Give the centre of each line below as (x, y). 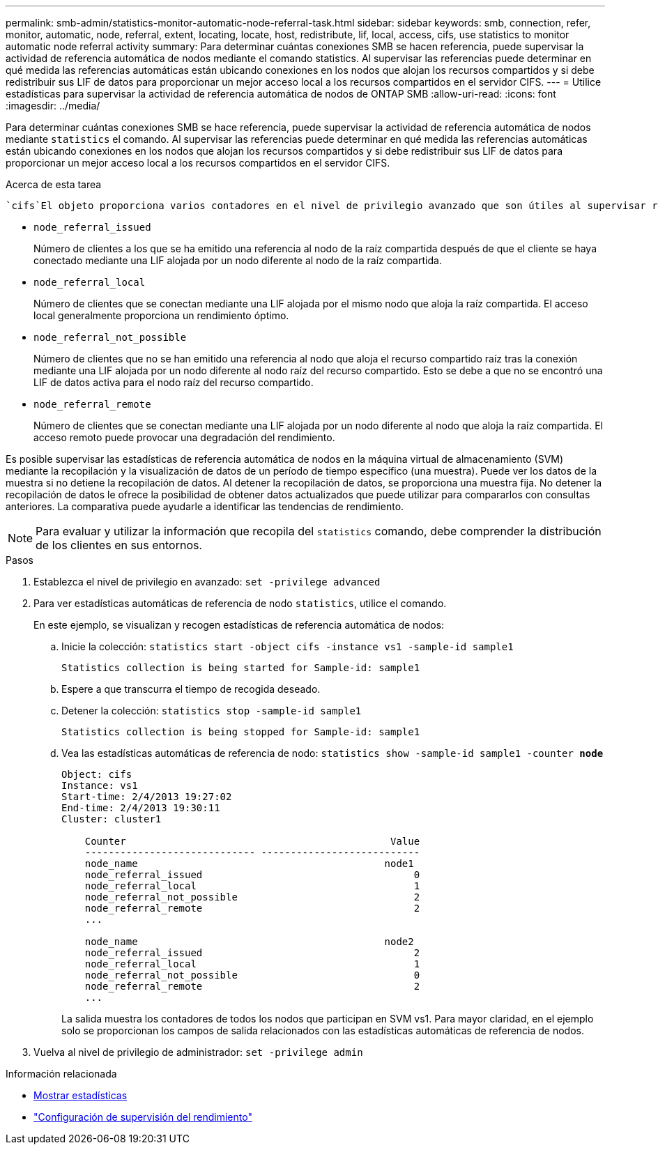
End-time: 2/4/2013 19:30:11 (141, 808)
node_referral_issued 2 (252, 953)
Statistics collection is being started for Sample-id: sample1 (241, 668)
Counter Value (252, 841)
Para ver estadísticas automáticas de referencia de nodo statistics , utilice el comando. (240, 603)
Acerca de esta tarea (54, 184)
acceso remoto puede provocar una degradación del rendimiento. (184, 437)
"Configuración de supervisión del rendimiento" (143, 1117)
